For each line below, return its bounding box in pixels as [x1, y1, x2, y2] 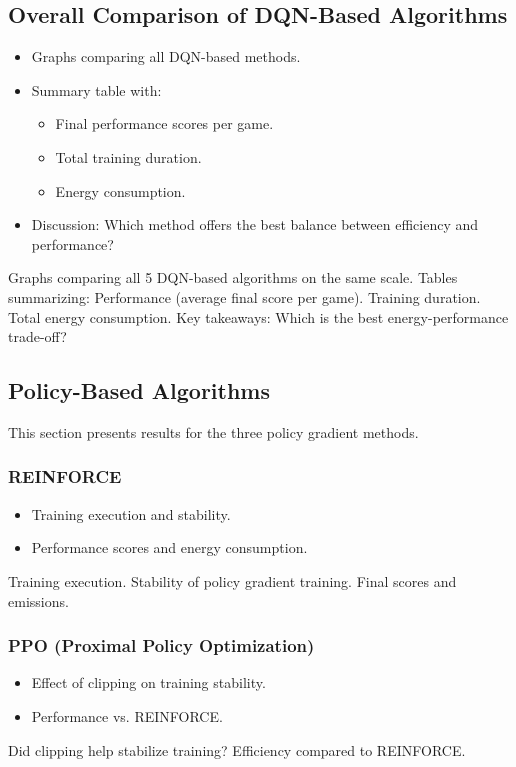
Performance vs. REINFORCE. [31, 705, 223, 726]
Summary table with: [31, 79, 162, 100]
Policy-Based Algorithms [8, 375, 271, 406]
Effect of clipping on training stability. [31, 672, 266, 693]
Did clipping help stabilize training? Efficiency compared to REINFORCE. [8, 739, 466, 760]
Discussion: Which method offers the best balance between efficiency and [31, 214, 479, 235]
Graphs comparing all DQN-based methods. [31, 46, 301, 67]
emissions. [8, 590, 69, 611]
